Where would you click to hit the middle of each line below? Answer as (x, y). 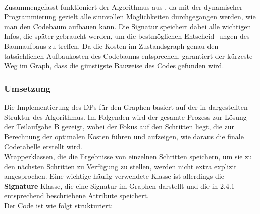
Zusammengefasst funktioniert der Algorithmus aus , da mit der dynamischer (123, 6)
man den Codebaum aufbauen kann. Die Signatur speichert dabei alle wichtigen (128, 26)
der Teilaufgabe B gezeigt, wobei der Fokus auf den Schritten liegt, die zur (119, 127)
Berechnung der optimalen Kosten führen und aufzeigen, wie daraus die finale (124, 136)
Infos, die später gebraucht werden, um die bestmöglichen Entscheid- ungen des (127, 36)
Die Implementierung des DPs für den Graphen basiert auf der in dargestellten (126, 106)
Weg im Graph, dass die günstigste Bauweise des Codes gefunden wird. (114, 66)
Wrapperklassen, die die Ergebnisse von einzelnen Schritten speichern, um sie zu (128, 156)
